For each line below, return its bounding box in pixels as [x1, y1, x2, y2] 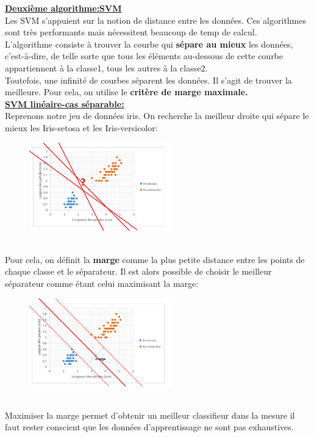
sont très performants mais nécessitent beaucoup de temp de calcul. [5, 26, 257, 38]
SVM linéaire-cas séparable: [5, 97, 124, 110]
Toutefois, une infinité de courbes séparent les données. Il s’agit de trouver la [5, 73, 292, 86]
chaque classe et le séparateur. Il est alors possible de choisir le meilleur [5, 265, 272, 278]
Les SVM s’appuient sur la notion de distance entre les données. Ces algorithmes [5, 13, 307, 26]
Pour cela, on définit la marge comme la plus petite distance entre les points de [5, 253, 305, 265]
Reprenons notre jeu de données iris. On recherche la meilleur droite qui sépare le [5, 109, 309, 122]
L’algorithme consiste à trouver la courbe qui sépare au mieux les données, [5, 37, 293, 50]
